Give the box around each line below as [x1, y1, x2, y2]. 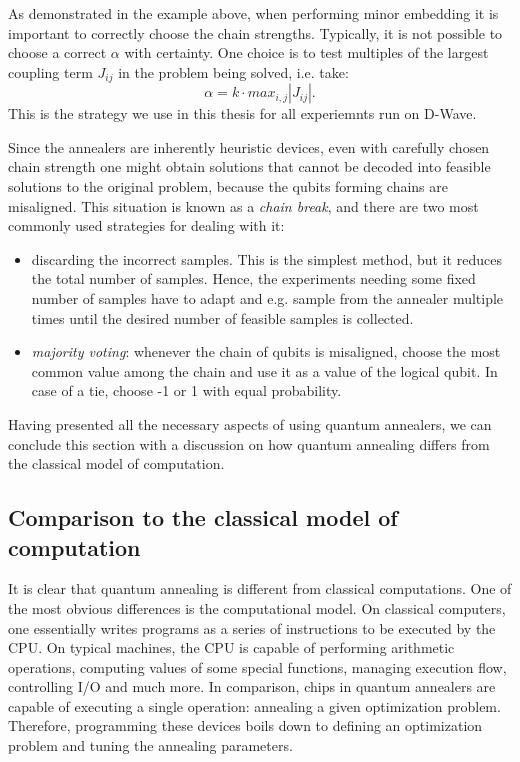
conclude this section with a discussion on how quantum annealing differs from [8, 433, 490, 454]
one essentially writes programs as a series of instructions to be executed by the [8, 617, 496, 638]
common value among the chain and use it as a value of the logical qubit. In [31, 360, 498, 381]
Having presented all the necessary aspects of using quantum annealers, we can [8, 413, 492, 434]
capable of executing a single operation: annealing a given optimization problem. [8, 695, 501, 716]
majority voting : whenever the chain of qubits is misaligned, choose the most [31, 341, 501, 362]
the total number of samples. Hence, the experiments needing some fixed [31, 268, 476, 289]
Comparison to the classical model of [8, 502, 398, 533]
